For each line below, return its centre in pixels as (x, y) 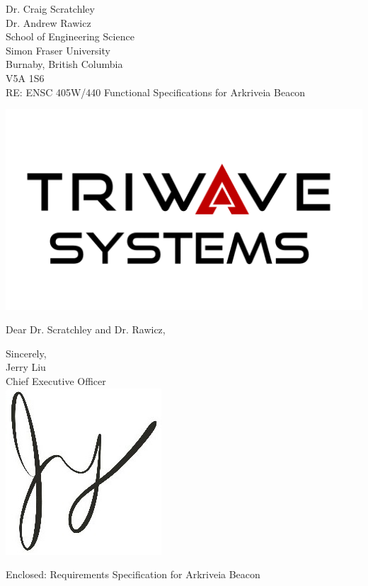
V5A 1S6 (25, 77)
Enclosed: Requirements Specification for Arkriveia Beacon (133, 574)
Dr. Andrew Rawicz (48, 22)
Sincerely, (26, 353)
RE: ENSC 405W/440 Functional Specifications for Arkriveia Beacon (156, 92)
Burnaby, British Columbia (64, 64)
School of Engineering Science (70, 36)
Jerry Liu (26, 367)
